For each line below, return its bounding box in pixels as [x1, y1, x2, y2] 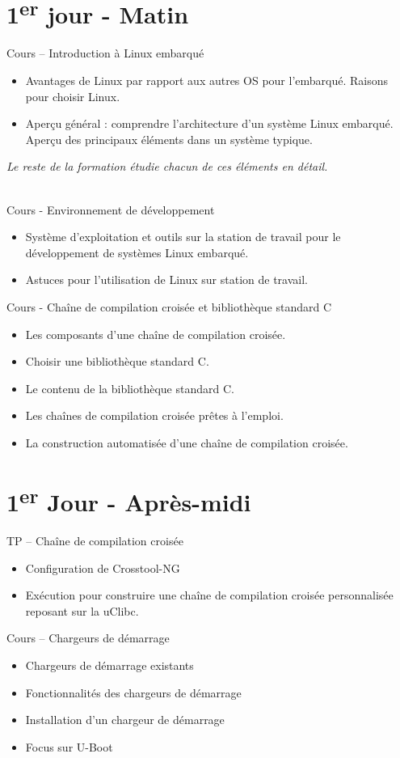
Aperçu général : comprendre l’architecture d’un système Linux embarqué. [25, 115, 394, 132]
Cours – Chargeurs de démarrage [6, 629, 170, 646]
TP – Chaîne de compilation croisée [6, 532, 183, 548]
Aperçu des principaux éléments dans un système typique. [25, 130, 313, 147]
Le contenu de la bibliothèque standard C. [25, 379, 234, 396]
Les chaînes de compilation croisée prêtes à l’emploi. [25, 407, 284, 424]
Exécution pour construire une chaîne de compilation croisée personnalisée [25, 586, 394, 603]
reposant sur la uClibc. [25, 602, 139, 619]
